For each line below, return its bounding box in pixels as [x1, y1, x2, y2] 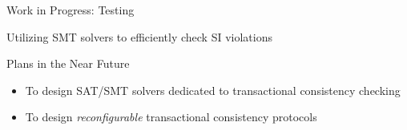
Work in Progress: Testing [6, 2, 135, 18]
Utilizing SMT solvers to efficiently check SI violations [6, 28, 272, 45]
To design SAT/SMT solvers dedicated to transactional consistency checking [25, 81, 401, 98]
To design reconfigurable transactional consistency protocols [25, 108, 317, 125]
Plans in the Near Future [6, 55, 130, 72]
